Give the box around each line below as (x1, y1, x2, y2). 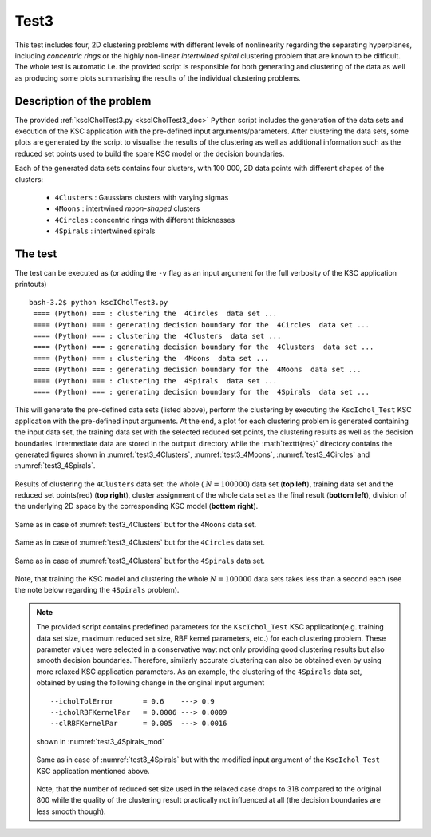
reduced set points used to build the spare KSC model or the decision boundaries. (14, 149, 285, 158)
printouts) (14, 280, 47, 289)
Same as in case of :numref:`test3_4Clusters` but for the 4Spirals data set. (14, 556, 265, 565)
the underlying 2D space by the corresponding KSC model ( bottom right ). (14, 502, 259, 511)
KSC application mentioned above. (36, 766, 151, 776)
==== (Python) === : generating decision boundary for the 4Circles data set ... (33, 320, 370, 329)
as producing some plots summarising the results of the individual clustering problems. (14, 73, 301, 83)
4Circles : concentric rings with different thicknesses (54, 215, 235, 224)
